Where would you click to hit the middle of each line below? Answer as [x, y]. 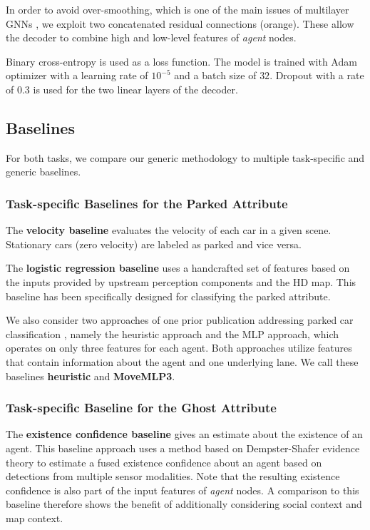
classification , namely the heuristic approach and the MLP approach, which [173, 333]
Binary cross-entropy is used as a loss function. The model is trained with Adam [181, 61]
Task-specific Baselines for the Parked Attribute [147, 203]
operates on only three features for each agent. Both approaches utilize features [179, 348]
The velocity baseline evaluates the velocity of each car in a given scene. [169, 230]
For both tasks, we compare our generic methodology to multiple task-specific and [185, 157]
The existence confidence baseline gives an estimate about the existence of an [184, 434]
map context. [35, 518]
